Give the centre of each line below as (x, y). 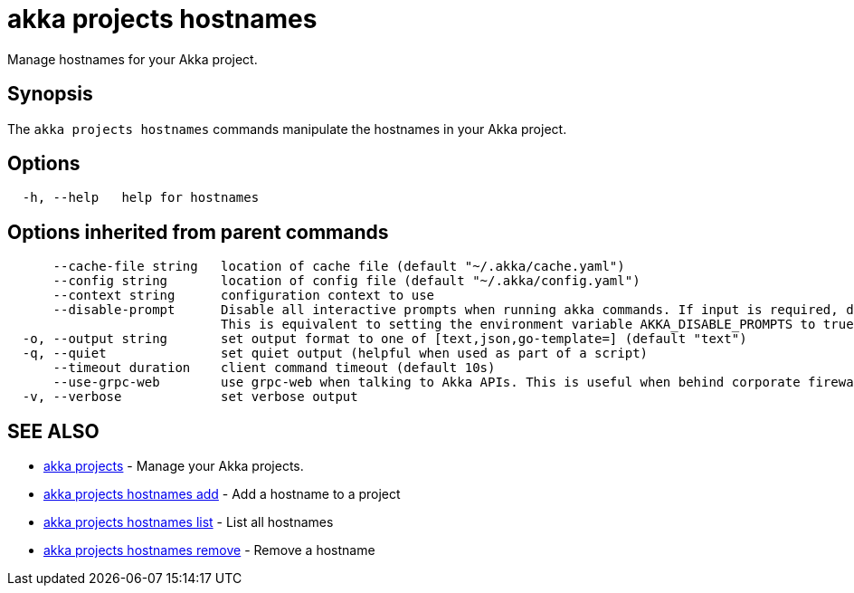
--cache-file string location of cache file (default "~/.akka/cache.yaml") (339, 267)
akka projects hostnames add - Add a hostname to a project (222, 494)
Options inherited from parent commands (198, 232)
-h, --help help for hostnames (141, 198)
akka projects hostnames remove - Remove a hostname (209, 550)
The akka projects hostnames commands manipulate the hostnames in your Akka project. (287, 129)
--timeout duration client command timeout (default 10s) (274, 368)
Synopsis (50, 94)
